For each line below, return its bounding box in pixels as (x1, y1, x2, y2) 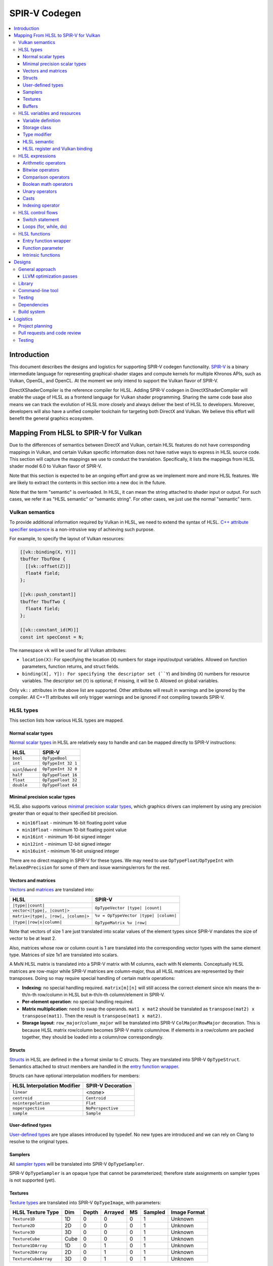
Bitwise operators (23, 167, 60, 173)
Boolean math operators (23, 181, 73, 187)
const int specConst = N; (20, 634, 84, 640)
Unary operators (23, 188, 57, 194)
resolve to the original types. (9, 1138, 69, 1144)
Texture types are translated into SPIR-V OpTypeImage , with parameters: (9, 1199, 161, 1205)
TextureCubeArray (12, 1256, 53, 1261)
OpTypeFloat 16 (42, 772, 77, 777)
